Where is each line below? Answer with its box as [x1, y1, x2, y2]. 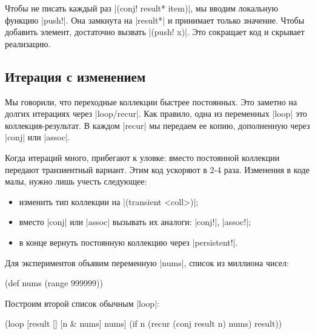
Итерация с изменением [5, 67, 146, 85]
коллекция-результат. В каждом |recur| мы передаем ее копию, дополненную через [5, 119, 310, 131]
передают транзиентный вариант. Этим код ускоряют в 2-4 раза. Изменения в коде [5, 163, 310, 175]
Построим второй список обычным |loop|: [5, 296, 159, 309]
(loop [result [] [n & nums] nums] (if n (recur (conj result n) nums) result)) [5, 317, 282, 330]
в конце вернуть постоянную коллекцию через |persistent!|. [19, 235, 238, 248]
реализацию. [5, 37, 51, 50]
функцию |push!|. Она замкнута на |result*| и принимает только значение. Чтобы [5, 13, 305, 26]
